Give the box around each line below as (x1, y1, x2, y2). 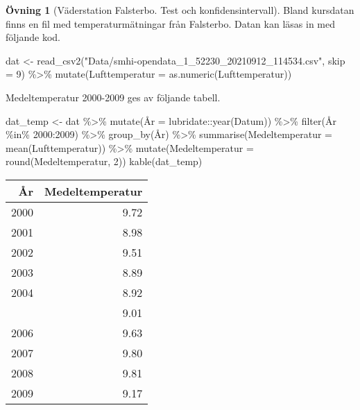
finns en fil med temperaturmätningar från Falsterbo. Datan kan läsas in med (6, 16, 335, 31)
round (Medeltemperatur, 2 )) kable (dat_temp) (6, 154, 203, 169)
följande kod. (6, 30, 60, 44)
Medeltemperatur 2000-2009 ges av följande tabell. (6, 89, 221, 104)
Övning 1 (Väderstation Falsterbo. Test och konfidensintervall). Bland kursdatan (6, 3, 354, 17)
